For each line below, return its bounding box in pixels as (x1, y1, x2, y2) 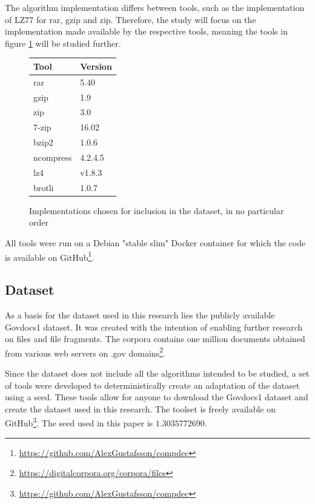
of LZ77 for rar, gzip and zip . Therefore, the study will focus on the (5, 13, 256, 25)
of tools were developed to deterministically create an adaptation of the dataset (5, 378, 300, 391)
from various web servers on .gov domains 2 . (5, 344, 165, 359)
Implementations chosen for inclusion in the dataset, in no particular (29, 204, 284, 217)
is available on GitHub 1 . (5, 249, 94, 263)
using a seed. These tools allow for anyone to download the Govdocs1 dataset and (5, 391, 308, 403)
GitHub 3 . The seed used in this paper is (5, 415, 153, 429)
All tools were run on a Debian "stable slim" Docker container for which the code (5, 236, 306, 249)
